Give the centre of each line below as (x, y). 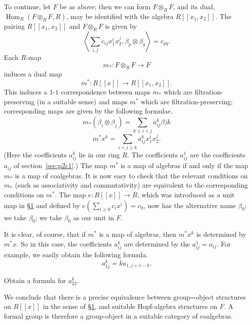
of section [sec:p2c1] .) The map (61, 165)
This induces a (26, 91)
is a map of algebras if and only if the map (184, 165)
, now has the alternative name (190, 205)
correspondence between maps (106, 91)
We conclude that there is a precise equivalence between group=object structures (125, 296)
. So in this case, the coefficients (64, 244)
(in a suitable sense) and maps (82, 101)
